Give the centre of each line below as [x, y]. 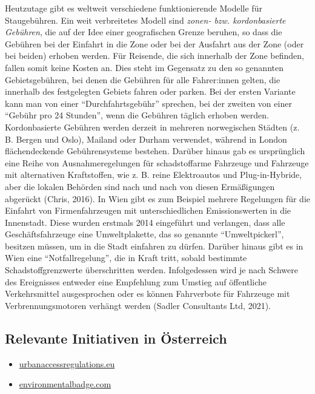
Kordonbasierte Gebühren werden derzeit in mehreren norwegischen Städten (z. [152, 127]
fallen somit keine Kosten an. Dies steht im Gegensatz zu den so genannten [144, 67]
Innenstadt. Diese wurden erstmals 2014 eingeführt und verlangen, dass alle [145, 222]
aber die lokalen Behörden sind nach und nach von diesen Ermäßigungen [140, 186]
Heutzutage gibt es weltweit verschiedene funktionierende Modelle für [134, 8]
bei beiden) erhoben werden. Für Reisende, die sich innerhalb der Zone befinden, [154, 56]
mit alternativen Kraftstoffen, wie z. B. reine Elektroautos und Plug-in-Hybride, [154, 175]
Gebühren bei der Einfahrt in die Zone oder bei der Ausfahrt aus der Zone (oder [154, 43]
